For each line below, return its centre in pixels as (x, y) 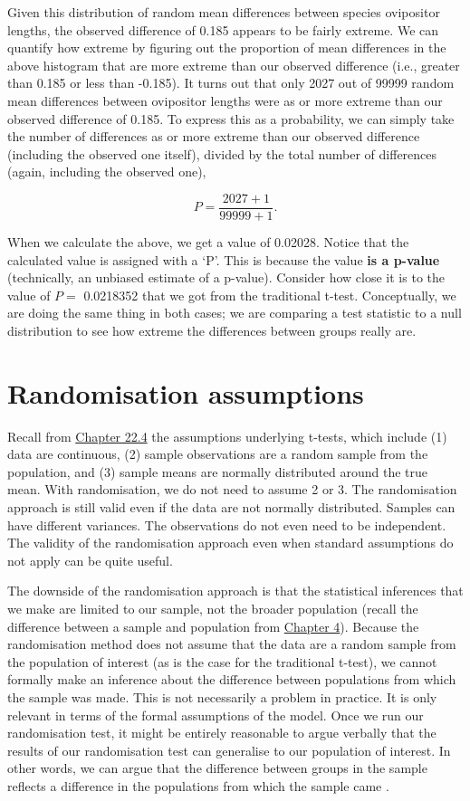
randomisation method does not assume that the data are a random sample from (232, 644)
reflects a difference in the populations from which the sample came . (198, 785)
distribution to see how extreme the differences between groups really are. (212, 330)
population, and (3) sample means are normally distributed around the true (218, 471)
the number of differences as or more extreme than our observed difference (214, 136)
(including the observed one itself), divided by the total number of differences (222, 153)
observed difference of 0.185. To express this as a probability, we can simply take (231, 118)
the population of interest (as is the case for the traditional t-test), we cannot (222, 661)
